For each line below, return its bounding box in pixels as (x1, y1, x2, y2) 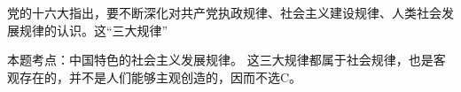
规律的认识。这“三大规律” (19, 20, 168, 39)
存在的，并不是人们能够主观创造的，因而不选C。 (19, 67, 302, 86)
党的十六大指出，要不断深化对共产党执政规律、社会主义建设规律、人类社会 (7, 4, 441, 21)
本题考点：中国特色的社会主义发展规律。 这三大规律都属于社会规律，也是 (7, 50, 434, 69)
